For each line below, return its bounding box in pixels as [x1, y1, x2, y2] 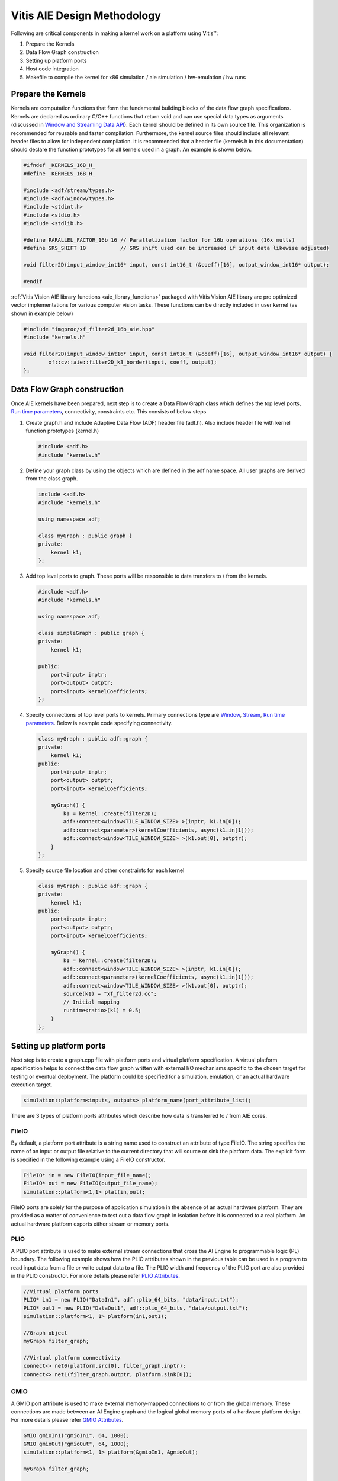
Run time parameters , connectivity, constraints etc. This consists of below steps [11, 408, 207, 415]
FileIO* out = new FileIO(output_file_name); [23, 1180, 158, 1187]
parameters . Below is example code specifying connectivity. [25, 720, 173, 727]
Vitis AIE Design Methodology [11, 9, 161, 22]
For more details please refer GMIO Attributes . [11, 1416, 124, 1424]
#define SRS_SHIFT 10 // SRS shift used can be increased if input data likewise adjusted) [23, 245, 330, 252]
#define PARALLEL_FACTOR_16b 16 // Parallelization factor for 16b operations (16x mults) [23, 236, 295, 243]
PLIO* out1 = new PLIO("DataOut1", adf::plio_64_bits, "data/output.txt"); [23, 1304, 249, 1312]
